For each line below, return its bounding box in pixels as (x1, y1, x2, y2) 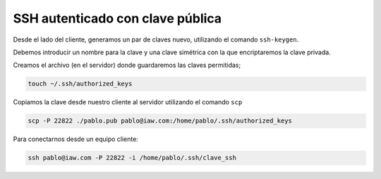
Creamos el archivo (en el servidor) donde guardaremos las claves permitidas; (13, 61, 241, 70)
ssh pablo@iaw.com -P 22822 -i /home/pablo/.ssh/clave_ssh (28, 154, 236, 162)
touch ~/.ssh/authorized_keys (28, 80, 133, 88)
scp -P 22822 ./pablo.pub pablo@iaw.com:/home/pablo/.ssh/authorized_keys (28, 117, 293, 125)
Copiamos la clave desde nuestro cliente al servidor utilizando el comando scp (13, 98, 243, 106)
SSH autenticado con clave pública (13, 11, 222, 26)
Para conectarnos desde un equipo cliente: (13, 135, 139, 144)
